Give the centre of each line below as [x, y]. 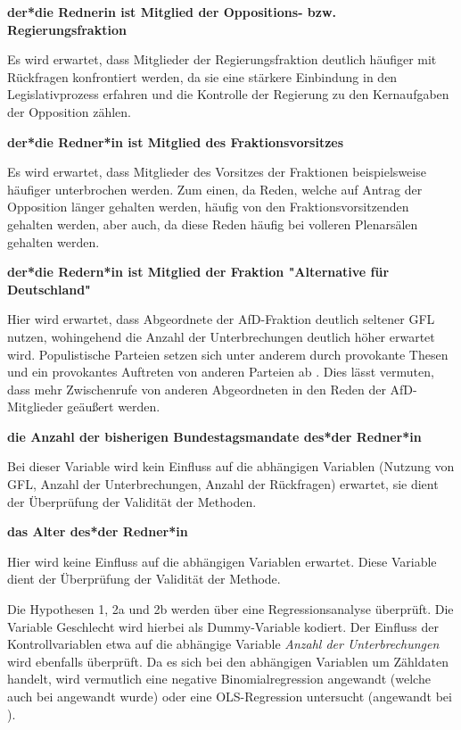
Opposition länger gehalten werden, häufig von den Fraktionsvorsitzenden [208, 207]
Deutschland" [49, 289]
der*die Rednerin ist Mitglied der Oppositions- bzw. [172, 12]
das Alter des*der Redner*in [98, 531]
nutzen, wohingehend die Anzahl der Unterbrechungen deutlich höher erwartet [221, 336]
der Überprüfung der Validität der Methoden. [132, 501]
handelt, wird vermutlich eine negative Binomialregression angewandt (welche [219, 679]
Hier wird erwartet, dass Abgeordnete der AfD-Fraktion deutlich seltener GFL [221, 319]
